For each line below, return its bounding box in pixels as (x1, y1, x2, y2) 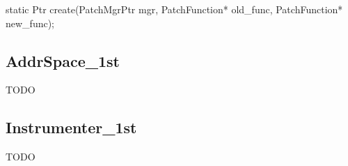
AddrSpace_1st (6, 50, 120, 71)
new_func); (6, 15, 55, 30)
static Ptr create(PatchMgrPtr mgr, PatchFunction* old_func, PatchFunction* (6, 2, 343, 16)
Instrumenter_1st (6, 116, 137, 138)
